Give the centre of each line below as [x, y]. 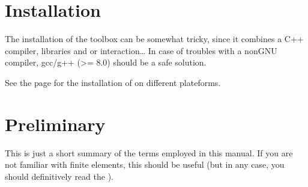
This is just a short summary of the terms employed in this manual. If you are [149, 152]
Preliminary [55, 124]
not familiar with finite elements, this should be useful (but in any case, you [145, 164]
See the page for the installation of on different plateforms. [113, 82]
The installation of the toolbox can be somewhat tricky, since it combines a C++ [154, 39]
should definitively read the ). [59, 176]
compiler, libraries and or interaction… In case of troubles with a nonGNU [141, 50]
